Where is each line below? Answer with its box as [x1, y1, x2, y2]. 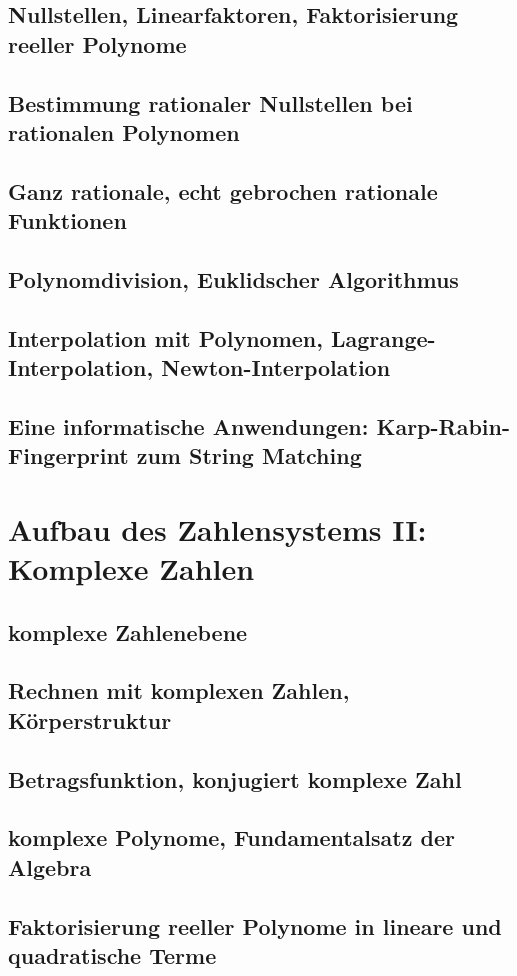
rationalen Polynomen [8, 116, 240, 147]
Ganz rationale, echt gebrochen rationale [8, 175, 438, 206]
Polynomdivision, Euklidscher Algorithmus [8, 263, 459, 294]
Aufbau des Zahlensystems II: [8, 508, 427, 549]
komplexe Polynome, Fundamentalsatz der [8, 822, 455, 853]
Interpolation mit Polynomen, [8, 322, 323, 353]
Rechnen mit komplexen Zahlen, [8, 675, 350, 706]
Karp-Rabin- [376, 410, 511, 441]
